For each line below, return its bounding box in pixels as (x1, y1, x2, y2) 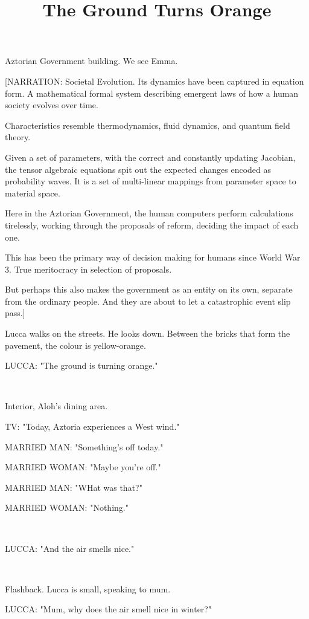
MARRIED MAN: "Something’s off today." (5, 440, 164, 453)
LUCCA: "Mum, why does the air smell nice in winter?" (5, 603, 212, 615)
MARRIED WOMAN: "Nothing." (5, 501, 129, 514)
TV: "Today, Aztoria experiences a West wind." (5, 420, 180, 433)
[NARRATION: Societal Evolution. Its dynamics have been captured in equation (5, 74, 304, 87)
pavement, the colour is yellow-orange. (5, 339, 146, 351)
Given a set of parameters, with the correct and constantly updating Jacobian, (5, 151, 296, 163)
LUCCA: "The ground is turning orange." (5, 359, 158, 372)
